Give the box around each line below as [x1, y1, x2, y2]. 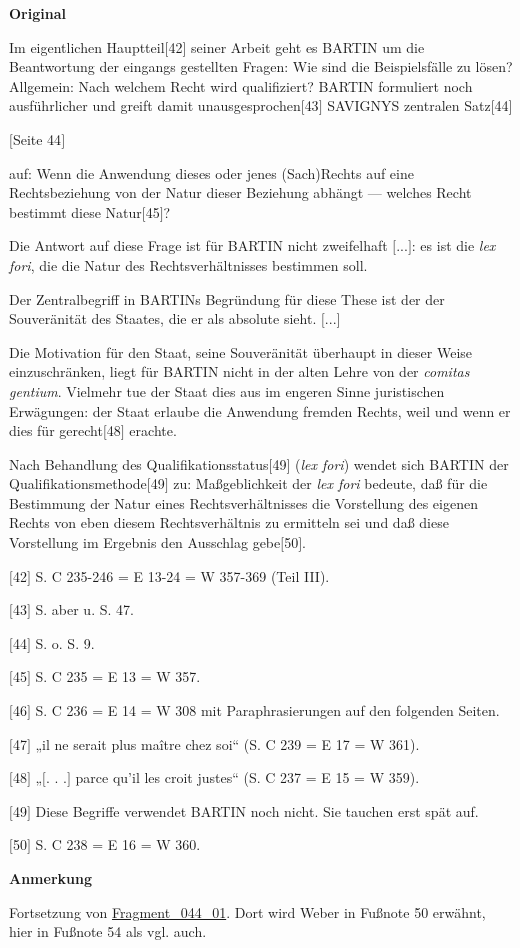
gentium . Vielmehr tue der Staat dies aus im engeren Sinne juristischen [9, 380, 445, 401]
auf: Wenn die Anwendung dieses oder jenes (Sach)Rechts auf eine [9, 162, 414, 183]
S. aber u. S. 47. [35, 599, 134, 620]
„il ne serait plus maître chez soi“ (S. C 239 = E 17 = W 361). [35, 733, 420, 754]
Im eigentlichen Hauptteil [9, 36, 165, 57]
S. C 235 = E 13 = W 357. [35, 666, 201, 687]
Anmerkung [9, 868, 92, 888]
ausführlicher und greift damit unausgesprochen [9, 95, 301, 116]
